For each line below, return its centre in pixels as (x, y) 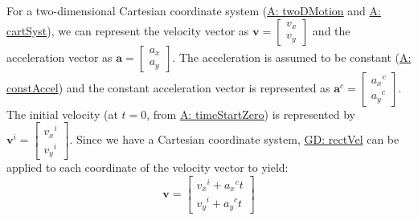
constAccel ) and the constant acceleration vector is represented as (168, 87)
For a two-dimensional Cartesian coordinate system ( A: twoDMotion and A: (194, 10)
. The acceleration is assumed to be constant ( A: (292, 57)
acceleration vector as (59, 57)
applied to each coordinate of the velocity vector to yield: (148, 167)
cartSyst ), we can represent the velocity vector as (128, 30)
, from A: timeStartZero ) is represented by (251, 114)
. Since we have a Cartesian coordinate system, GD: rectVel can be (234, 139)
